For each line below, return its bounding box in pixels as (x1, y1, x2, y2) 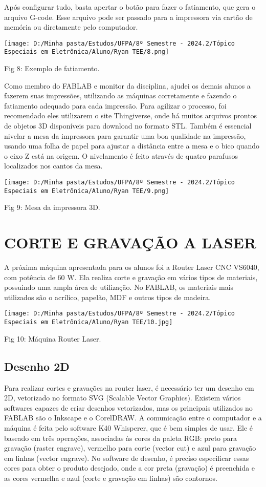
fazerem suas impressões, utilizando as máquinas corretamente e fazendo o (4, 90, 237, 101)
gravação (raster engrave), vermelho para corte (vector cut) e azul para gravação (4, 442, 256, 453)
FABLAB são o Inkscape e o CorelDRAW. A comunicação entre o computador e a (4, 412, 262, 423)
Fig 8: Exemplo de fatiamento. (4, 63, 100, 74)
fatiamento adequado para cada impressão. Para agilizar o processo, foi (4, 100, 227, 111)
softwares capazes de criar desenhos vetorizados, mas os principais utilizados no (4, 402, 253, 413)
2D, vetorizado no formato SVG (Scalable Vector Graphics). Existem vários (4, 392, 241, 403)
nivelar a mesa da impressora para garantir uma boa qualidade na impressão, (4, 130, 246, 141)
